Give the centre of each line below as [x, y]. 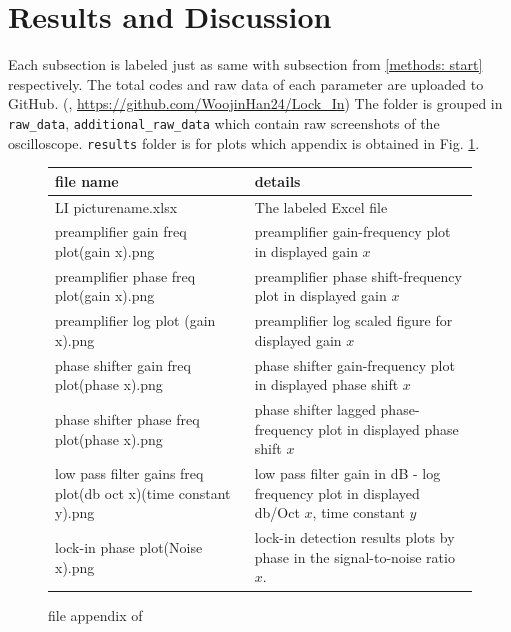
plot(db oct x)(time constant [143, 492]
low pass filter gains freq [129, 473]
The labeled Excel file [321, 206]
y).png [75, 512]
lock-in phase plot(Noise [129, 547]
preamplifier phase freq [125, 275]
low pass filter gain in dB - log [347, 473]
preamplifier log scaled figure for [353, 320]
